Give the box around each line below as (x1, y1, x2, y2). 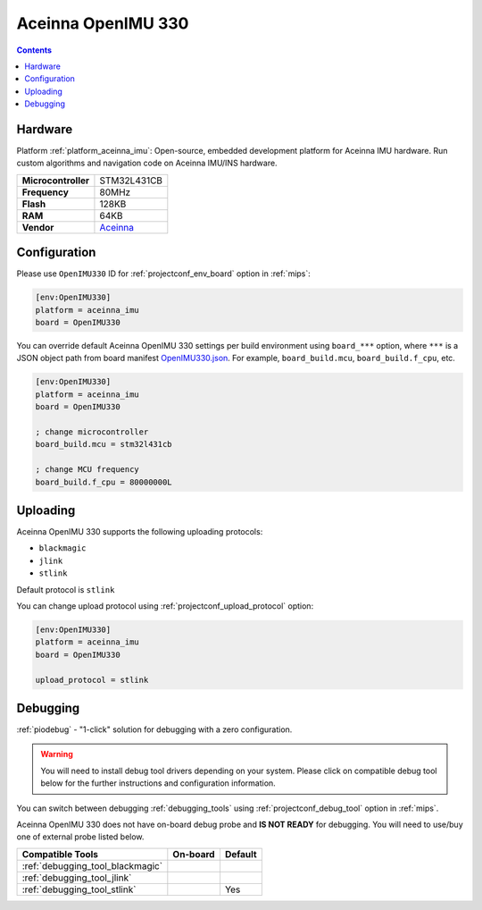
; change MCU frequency (35, 465, 140, 475)
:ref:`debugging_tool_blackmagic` (21, 859, 163, 872)
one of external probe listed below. (16, 831, 145, 842)
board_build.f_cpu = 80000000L (35, 476, 173, 487)
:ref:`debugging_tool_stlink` (21, 883, 137, 896)
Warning (40, 749, 73, 760)
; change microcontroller (35, 427, 149, 437)
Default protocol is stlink (16, 584, 115, 594)
